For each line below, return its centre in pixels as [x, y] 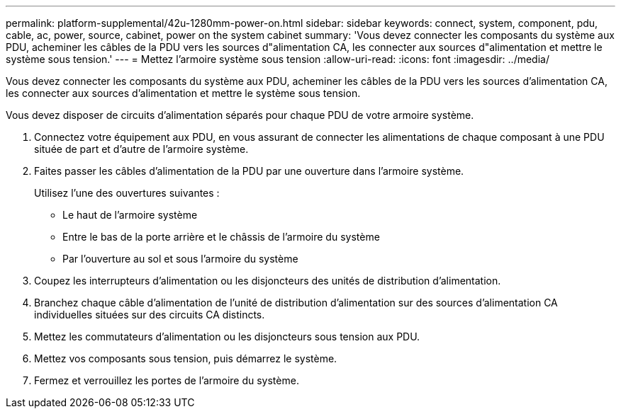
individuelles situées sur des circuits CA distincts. [150, 315]
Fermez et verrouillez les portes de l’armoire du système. [167, 380]
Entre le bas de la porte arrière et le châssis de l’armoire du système [221, 237]
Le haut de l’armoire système [130, 215]
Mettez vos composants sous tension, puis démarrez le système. [186, 358]
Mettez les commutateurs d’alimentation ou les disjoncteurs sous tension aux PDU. [227, 337]
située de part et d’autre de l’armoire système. [141, 149]
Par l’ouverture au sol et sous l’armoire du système [180, 259]
